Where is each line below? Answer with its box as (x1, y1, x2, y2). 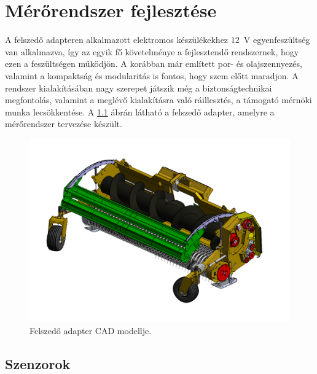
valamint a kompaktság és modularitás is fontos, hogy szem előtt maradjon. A (5, 69, 299, 82)
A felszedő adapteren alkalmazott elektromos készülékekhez (5, 33, 229, 46)
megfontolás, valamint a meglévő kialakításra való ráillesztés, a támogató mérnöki (5, 93, 312, 106)
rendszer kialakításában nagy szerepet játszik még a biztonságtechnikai (5, 81, 272, 94)
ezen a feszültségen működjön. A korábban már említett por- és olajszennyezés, (5, 57, 302, 70)
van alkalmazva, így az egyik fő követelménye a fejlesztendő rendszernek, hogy (5, 45, 299, 58)
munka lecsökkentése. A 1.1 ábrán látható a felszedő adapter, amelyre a (5, 105, 275, 118)
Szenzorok (5, 354, 71, 373)
